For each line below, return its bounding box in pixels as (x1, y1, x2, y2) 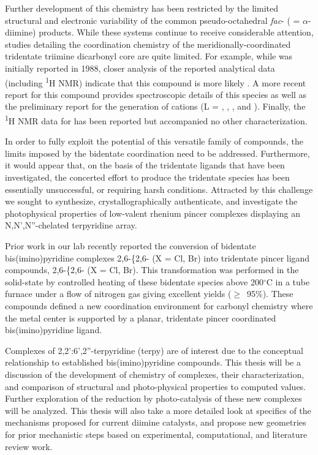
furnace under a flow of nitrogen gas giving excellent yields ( (5, 287, 232, 300)
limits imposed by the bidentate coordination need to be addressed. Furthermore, (5, 146, 310, 159)
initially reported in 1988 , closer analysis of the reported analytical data (5, 61, 275, 74)
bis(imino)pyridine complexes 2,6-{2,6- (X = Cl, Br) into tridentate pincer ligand (5, 251, 310, 264)
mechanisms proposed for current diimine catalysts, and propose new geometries (5, 416, 306, 429)
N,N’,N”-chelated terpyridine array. (5, 219, 137, 231)
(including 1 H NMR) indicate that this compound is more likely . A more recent (5, 74, 306, 89)
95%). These (246, 287, 293, 300)
